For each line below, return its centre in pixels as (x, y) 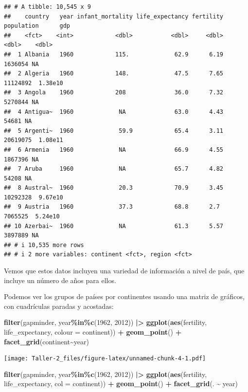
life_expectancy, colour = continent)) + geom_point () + (93, 332)
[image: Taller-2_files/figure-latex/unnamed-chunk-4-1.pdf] (105, 359)
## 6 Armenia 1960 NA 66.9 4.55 (114, 150)
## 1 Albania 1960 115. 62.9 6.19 (114, 54)
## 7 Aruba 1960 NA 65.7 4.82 (114, 169)
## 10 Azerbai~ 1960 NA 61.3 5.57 (114, 226)
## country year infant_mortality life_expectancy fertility (114, 16)
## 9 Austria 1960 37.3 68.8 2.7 (112, 207)
